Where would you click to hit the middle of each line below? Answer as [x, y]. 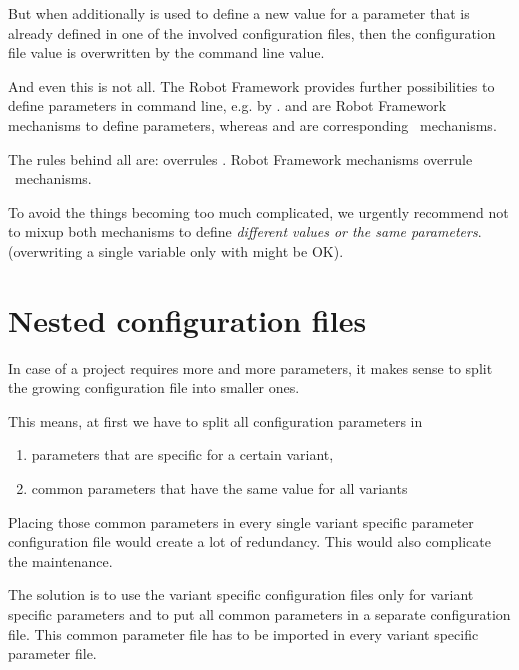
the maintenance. [60, 560]
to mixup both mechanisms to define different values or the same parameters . [245, 231]
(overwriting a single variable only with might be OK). [176, 250]
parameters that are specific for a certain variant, [182, 454]
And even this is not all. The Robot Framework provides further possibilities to [251, 85]
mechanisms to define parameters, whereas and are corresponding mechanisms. [252, 124]
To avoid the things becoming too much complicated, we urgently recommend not [258, 211]
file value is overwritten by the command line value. [166, 52]
